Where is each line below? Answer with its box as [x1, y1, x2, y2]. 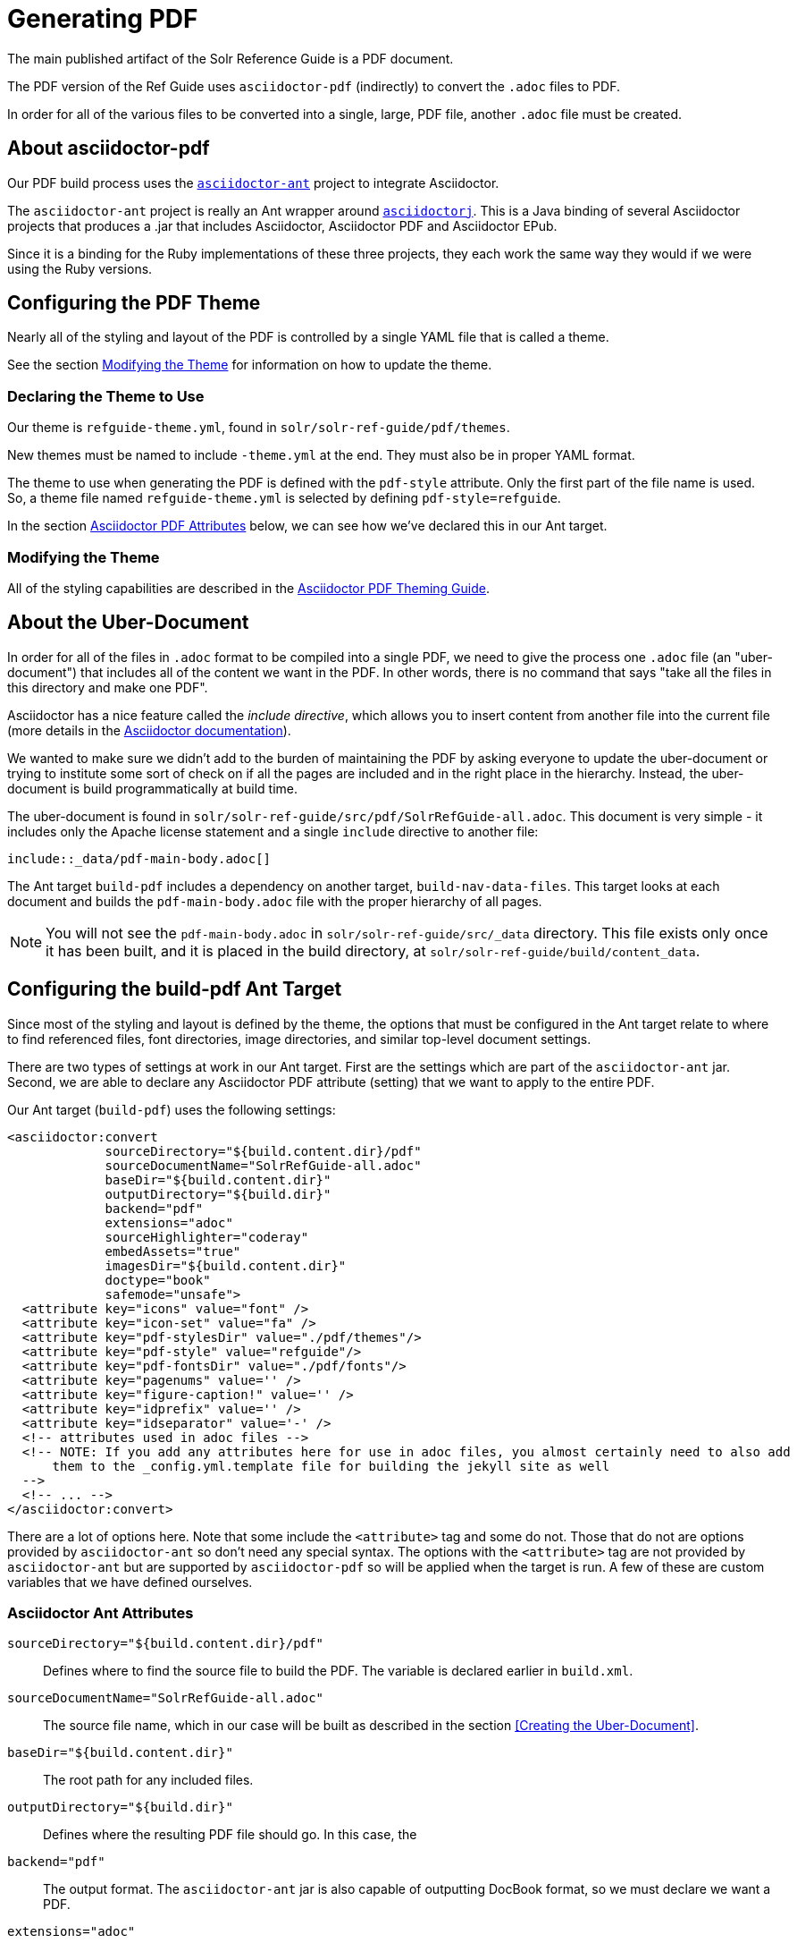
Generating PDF [7, 4, 198, 34]
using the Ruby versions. [7, 260, 153, 276]
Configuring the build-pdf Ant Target [7, 978, 342, 1001]
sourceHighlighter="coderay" [105, 1229, 309, 1244]
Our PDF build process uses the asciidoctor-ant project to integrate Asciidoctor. [7, 174, 499, 191]
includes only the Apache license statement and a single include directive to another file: [7, 823, 539, 839]
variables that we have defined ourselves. [7, 1574, 253, 1590]
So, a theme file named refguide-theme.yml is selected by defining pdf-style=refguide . [7, 490, 561, 506]
